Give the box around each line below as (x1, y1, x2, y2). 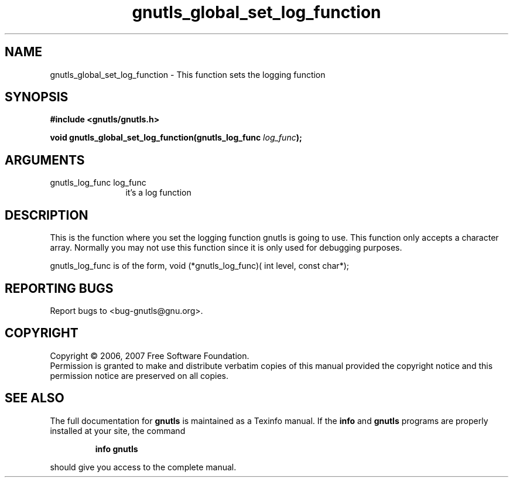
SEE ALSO (5, 391, 64, 406)
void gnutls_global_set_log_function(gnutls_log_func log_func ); (50, 132, 302, 143)
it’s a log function (125, 187, 191, 198)
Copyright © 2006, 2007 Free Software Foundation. (50, 350, 249, 361)
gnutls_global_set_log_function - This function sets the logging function (50, 69, 326, 80)
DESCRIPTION (5, 207, 88, 223)
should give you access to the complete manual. (50, 462, 237, 472)
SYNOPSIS (5, 90, 69, 105)
